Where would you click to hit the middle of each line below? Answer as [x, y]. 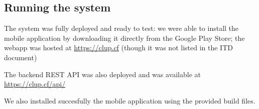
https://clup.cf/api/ [35, 84]
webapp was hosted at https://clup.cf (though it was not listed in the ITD [118, 48]
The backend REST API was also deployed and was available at [102, 74]
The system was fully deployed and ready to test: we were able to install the [121, 28]
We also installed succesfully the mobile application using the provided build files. [130, 100]
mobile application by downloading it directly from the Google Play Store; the [124, 38]
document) [21, 57]
